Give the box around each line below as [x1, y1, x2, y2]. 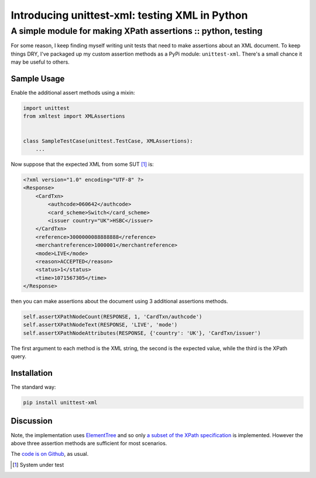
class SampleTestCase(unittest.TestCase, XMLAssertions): [23, 137, 193, 144]
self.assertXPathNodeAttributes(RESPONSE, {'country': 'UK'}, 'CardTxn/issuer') [23, 330, 261, 336]
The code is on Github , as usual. [11, 451, 89, 458]
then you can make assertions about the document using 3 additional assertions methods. [11, 298, 228, 305]
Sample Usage [11, 74, 65, 84]
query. [11, 353, 26, 360]
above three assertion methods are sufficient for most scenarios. [11, 439, 167, 446]
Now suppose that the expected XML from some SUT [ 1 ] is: [11, 161, 154, 168]
